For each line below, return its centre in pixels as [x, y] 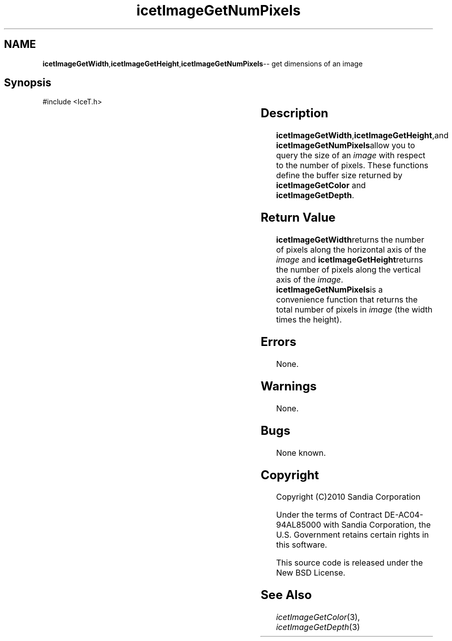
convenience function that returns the [347, 300]
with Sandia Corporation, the [377, 525]
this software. [302, 545]
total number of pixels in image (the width [354, 310]
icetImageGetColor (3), [318, 617]
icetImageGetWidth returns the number [350, 240]
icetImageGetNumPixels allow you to [345, 146]
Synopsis [28, 83]
